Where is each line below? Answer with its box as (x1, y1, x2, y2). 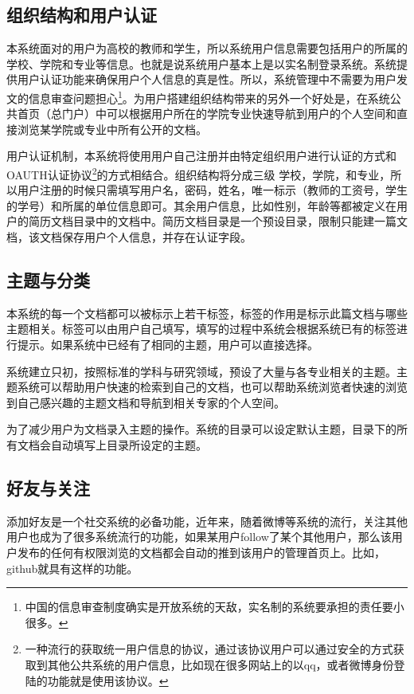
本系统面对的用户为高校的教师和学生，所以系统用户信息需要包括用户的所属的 (6, 40, 408, 57)
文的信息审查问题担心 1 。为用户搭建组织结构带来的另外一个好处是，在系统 (6, 87, 390, 106)
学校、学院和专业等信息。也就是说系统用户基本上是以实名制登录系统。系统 (6, 55, 396, 72)
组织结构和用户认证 (6, 2, 157, 27)
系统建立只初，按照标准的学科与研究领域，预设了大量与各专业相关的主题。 (6, 363, 396, 379)
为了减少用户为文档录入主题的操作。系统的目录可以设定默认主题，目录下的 (6, 421, 396, 437)
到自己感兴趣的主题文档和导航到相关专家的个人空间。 (6, 394, 285, 410)
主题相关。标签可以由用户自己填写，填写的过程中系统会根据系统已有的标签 (6, 320, 396, 337)
